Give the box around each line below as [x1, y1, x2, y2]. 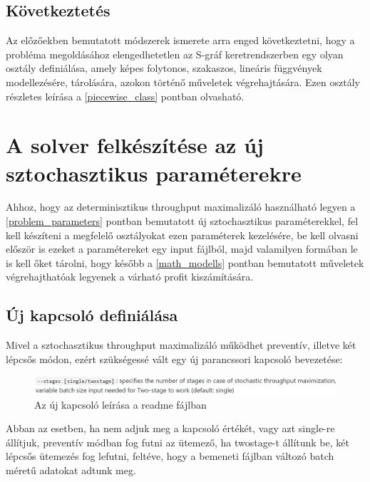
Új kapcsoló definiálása [6, 304, 178, 326]
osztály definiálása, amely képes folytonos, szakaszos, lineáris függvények [6, 61, 322, 75]
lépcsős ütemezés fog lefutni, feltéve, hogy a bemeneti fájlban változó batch [6, 449, 334, 463]
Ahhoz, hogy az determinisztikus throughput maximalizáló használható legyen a [6, 199, 356, 214]
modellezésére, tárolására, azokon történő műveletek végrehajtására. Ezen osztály [6, 74, 360, 89]
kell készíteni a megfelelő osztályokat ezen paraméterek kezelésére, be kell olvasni [6, 227, 359, 242]
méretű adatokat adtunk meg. [6, 463, 136, 478]
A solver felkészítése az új [6, 130, 264, 159]
